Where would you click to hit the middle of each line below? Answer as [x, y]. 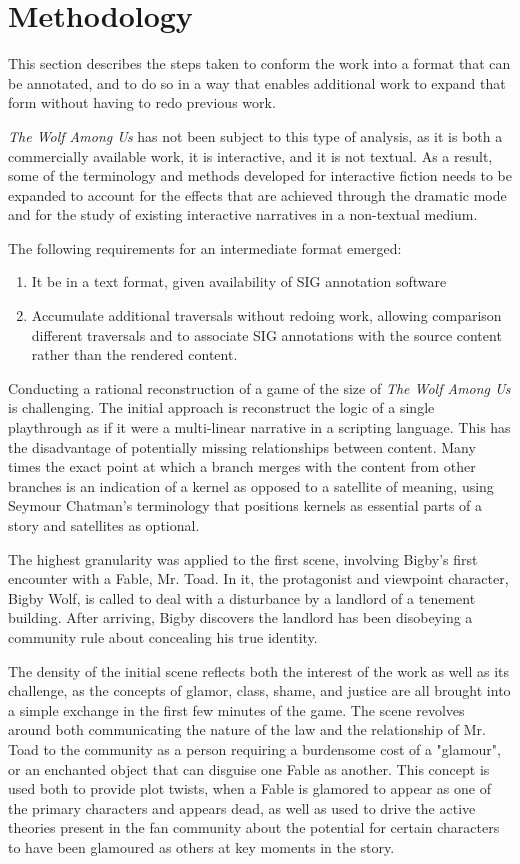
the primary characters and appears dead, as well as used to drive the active [242, 807]
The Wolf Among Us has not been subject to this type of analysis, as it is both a [255, 135]
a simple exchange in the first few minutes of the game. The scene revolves [236, 709]
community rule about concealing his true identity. [163, 636]
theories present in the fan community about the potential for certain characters [254, 827]
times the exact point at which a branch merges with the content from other [242, 466]
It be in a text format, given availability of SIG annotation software [239, 281]
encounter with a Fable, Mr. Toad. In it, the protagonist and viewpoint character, [258, 578]
